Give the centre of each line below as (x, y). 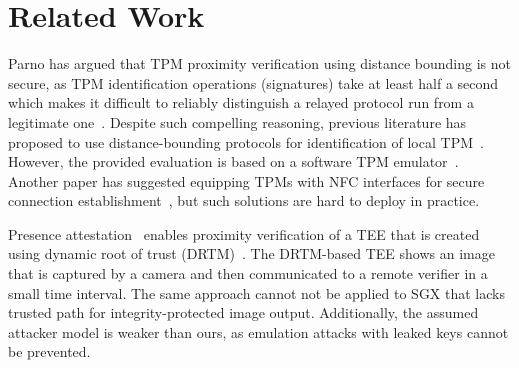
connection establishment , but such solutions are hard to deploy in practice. (244, 200)
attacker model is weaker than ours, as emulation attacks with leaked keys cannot (258, 331)
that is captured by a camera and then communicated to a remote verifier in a (248, 273)
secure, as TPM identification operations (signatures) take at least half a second (253, 82)
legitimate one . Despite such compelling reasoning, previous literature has (237, 121)
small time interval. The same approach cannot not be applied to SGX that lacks (256, 292)
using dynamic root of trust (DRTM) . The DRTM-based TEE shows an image (251, 253)
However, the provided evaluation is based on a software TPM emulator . (233, 161)
